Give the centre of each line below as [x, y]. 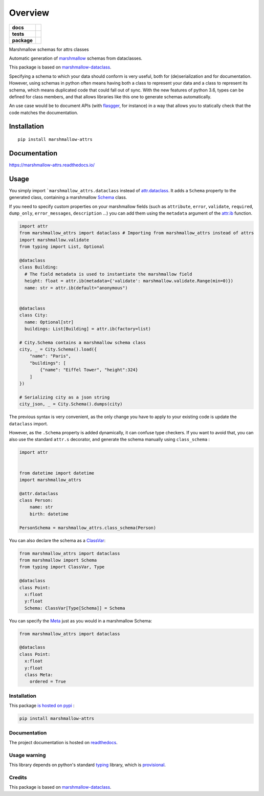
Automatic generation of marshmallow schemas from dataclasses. [76, 58]
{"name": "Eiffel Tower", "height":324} [89, 370]
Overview [29, 13]
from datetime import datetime [57, 473]
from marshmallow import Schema [58, 560]
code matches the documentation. [44, 112]
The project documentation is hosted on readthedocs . [63, 742]
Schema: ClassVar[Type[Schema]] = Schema [75, 608]
